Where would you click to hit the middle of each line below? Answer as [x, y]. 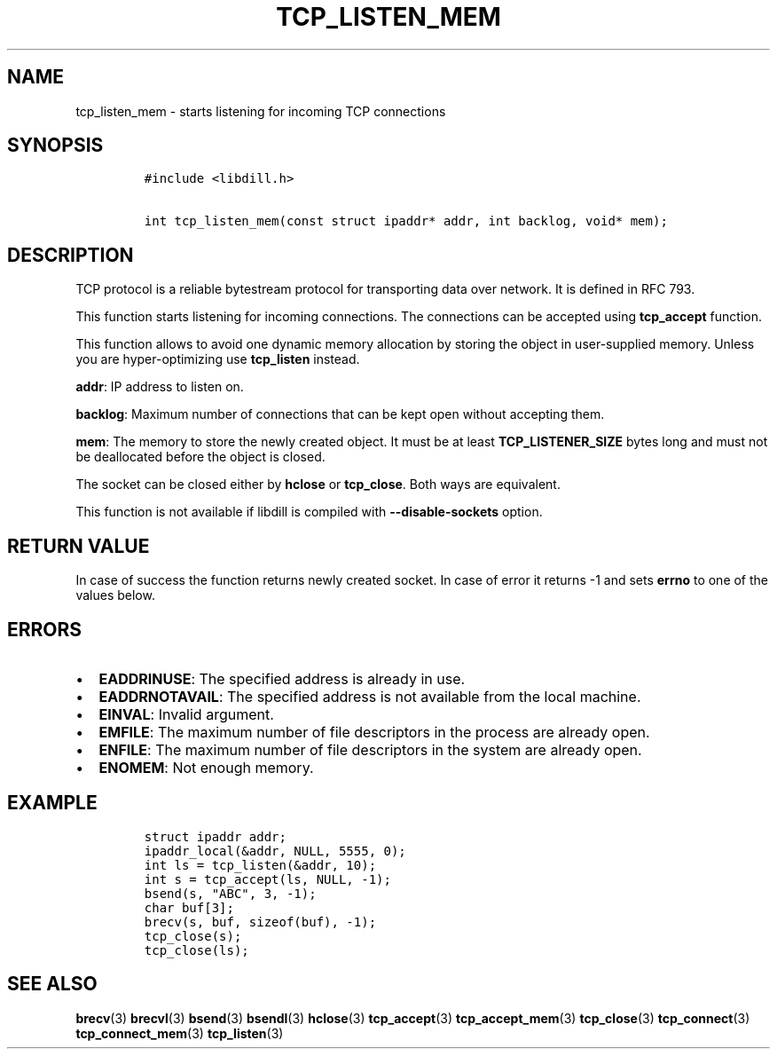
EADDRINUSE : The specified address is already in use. [282, 678]
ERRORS [45, 629]
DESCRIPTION [71, 255]
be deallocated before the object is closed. [200, 457]
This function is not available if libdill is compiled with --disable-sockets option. [309, 512]
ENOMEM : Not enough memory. [206, 767]
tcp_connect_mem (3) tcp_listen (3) [180, 1033]
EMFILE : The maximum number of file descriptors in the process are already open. [374, 732]
